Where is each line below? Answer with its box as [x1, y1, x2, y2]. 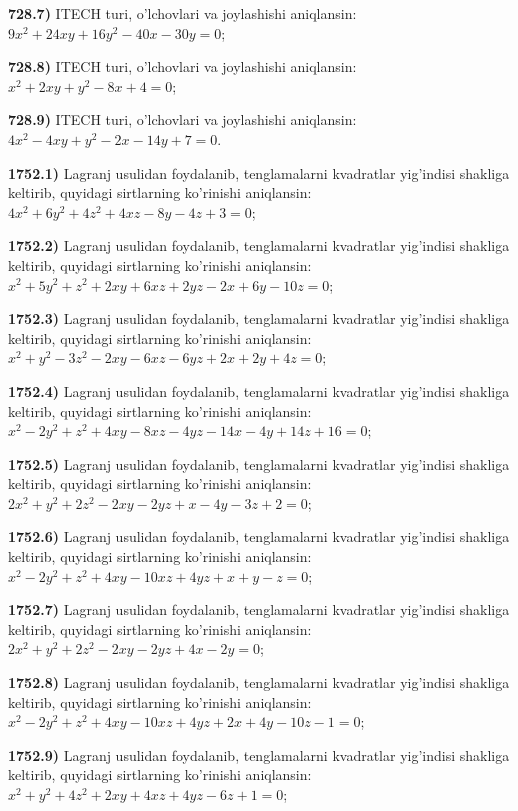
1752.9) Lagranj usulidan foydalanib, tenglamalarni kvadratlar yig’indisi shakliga [8, 744, 510, 765]
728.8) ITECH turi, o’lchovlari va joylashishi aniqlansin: [8, 56, 357, 77]
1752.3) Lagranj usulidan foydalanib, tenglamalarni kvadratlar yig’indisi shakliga [8, 308, 510, 329]
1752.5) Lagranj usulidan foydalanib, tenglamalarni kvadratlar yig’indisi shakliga [8, 453, 510, 474]
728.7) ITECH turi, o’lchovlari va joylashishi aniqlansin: [8, 3, 357, 23]
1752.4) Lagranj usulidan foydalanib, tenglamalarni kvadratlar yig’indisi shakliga [8, 380, 510, 401]
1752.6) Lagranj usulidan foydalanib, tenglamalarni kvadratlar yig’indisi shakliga [8, 526, 510, 547]
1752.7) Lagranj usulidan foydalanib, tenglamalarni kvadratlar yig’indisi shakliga [8, 599, 510, 620]
